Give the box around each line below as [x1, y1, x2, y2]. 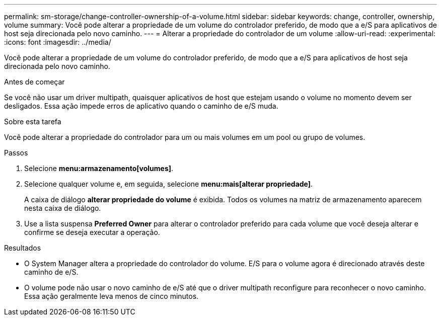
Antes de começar [4, 77, 65, 86]
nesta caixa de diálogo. [24, 204, 101, 212]
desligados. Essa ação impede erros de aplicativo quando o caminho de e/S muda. [4, 102, 278, 110]
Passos [4, 148, 28, 157]
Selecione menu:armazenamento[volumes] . [24, 164, 174, 173]
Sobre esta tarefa [4, 117, 61, 126]
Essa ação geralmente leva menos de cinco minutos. [24, 292, 199, 300]
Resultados [4, 244, 41, 252]
